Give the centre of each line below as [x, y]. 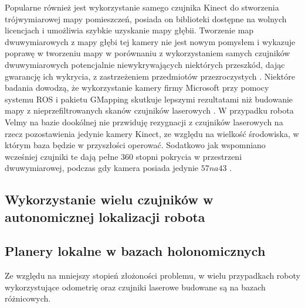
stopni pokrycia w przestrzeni [189, 156]
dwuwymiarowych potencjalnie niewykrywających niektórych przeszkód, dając [145, 64]
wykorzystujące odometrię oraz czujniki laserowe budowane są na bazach [135, 287]
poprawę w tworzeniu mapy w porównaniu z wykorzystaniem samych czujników [148, 53]
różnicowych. [28, 298]
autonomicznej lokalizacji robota [105, 216]
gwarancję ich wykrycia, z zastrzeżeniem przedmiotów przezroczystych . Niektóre [150, 76]
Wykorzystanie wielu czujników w [109, 199]
